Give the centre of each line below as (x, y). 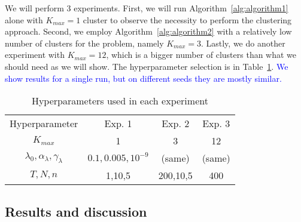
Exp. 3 (216, 124)
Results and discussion (76, 211)
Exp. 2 (176, 124)
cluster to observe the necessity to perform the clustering (187, 19)
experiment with (35, 55)
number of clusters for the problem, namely (84, 43)
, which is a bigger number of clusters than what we (201, 55)
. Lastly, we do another (243, 43)
